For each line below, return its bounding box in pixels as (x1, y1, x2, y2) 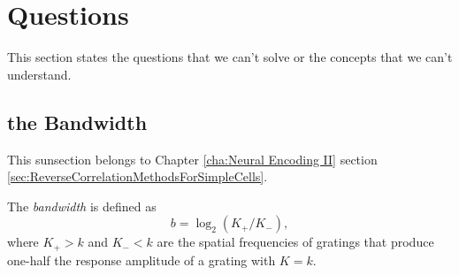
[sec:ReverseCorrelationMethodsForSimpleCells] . (7, 167, 268, 186)
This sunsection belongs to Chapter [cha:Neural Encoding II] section (7, 149, 378, 168)
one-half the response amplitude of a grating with (7, 250, 276, 269)
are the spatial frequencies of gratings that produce (157, 233, 434, 251)
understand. (7, 65, 72, 83)
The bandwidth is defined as (7, 196, 157, 215)
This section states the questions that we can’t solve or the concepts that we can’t (7, 48, 453, 66)
